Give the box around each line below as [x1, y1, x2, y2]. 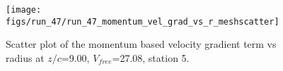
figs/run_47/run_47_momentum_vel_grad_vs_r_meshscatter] [6, 16, 279, 27]
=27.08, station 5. [112, 50, 190, 65]
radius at [6, 50, 45, 65]
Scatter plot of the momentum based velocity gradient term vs [6, 37, 277, 51]
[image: [6, 5, 42, 15]
